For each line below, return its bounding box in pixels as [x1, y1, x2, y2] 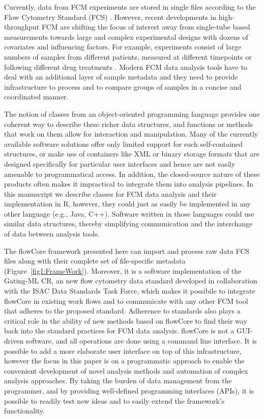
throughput [4, 21, 40, 32]
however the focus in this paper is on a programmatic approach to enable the [4, 355, 245, 366]
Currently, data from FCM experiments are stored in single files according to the [4, 2, 256, 12]
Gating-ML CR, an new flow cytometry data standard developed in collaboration [4, 275, 257, 286]
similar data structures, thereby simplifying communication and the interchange [4, 218, 253, 229]
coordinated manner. [4, 91, 69, 102]
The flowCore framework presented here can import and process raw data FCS [4, 245, 250, 256]
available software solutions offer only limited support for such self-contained [4, 138, 243, 149]
